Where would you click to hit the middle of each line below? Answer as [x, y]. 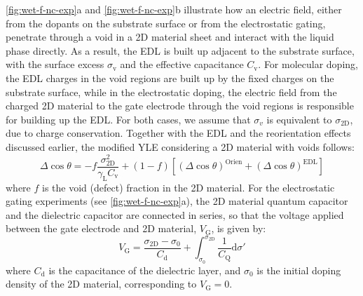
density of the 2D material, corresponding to [101, 284]
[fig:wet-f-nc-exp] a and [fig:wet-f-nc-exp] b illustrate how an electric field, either [174, 9]
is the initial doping [299, 270]
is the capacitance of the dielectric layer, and [145, 270]
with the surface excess [55, 64]
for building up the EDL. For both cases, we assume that [128, 119]
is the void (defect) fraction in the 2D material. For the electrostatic [189, 187]
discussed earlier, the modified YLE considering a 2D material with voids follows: [180, 146]
